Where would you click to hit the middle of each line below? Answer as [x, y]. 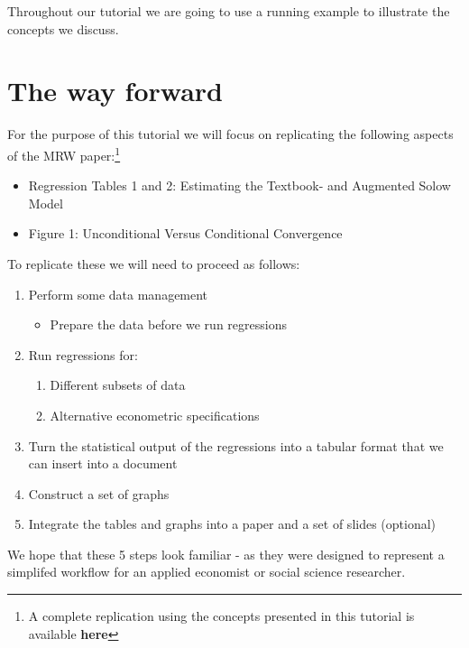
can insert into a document [103, 463]
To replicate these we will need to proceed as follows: [154, 263]
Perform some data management [118, 294]
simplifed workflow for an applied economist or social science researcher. [207, 572]
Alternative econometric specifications [155, 415]
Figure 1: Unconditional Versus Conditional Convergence [185, 233]
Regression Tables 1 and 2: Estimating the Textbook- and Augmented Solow [239, 185]
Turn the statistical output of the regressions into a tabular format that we [236, 445]
